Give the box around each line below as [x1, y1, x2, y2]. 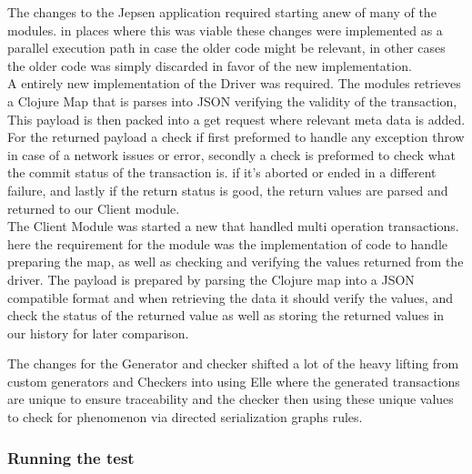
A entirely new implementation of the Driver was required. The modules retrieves [7, 74, 461, 93]
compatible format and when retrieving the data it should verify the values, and [7, 287, 453, 307]
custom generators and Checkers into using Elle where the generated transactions [7, 371, 460, 390]
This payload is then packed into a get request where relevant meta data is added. [7, 109, 466, 128]
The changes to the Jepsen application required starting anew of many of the [7, 3, 437, 21]
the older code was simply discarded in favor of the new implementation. [7, 55, 412, 75]
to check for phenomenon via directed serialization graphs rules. [7, 408, 363, 427]
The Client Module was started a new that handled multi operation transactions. [7, 217, 459, 236]
